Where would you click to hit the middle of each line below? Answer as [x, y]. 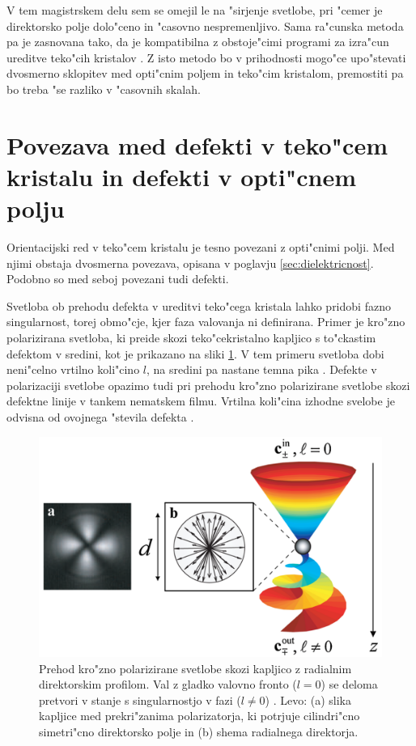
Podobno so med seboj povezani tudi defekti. [118, 279]
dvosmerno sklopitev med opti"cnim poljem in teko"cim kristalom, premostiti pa [205, 73]
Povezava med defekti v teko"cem [197, 144]
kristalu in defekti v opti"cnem [181, 176]
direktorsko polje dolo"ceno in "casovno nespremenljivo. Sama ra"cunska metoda [205, 25]
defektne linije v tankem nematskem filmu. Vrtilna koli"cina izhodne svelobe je [201, 401]
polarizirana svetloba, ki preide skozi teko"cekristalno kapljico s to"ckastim [191, 338]
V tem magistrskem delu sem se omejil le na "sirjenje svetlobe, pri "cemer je [195, 10]
